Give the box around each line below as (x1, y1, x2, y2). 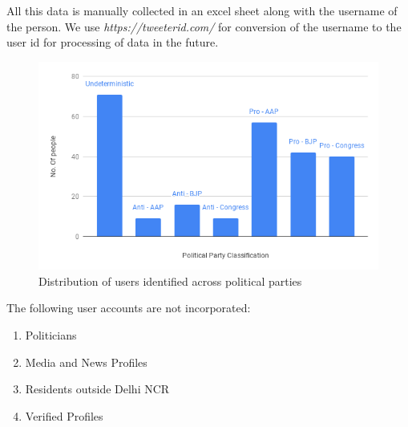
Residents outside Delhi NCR (25, 380, 170, 397)
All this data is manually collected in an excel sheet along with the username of (6, 2, 398, 18)
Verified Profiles (25, 407, 103, 424)
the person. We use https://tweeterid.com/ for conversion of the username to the (6, 18, 402, 35)
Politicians (25, 326, 77, 343)
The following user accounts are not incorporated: (6, 299, 251, 316)
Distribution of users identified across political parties (38, 272, 302, 289)
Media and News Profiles (25, 353, 147, 370)
